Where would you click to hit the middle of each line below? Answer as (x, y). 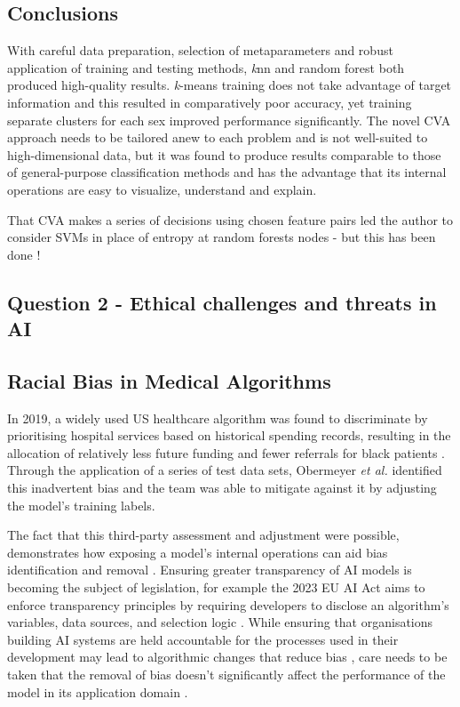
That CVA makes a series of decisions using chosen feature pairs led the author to (230, 219)
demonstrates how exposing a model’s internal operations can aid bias (198, 552)
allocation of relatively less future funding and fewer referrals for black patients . (226, 452)
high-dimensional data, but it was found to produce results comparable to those (224, 154)
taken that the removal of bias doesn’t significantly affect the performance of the (226, 675)
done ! (24, 254)
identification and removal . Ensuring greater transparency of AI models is (210, 570)
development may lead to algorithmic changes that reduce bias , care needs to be (227, 657)
